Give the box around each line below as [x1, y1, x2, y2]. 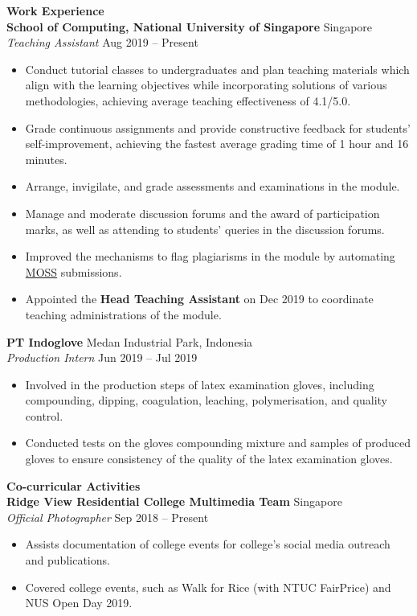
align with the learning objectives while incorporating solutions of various [25, 76, 387, 93]
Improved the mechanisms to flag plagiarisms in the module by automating [25, 248, 395, 265]
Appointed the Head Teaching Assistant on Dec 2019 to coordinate [25, 290, 374, 307]
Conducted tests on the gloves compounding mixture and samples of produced [25, 434, 411, 451]
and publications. [25, 552, 110, 569]
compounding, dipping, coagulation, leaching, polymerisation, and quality [25, 392, 387, 409]
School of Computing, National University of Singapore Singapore [6, 18, 373, 35]
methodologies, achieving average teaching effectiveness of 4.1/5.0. [25, 92, 351, 109]
